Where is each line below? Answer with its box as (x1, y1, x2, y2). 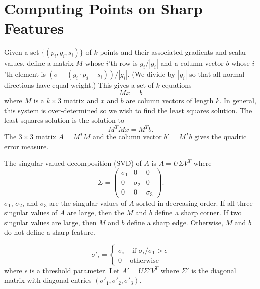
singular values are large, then (4, 217, 97, 227)
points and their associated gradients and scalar (100, 47, 247, 57)
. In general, (219, 94, 256, 105)
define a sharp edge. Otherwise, (127, 217, 223, 227)
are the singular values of (49, 197, 127, 208)
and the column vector (93, 131, 162, 142)
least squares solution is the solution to (4, 115, 124, 125)
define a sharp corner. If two (154, 207, 242, 218)
